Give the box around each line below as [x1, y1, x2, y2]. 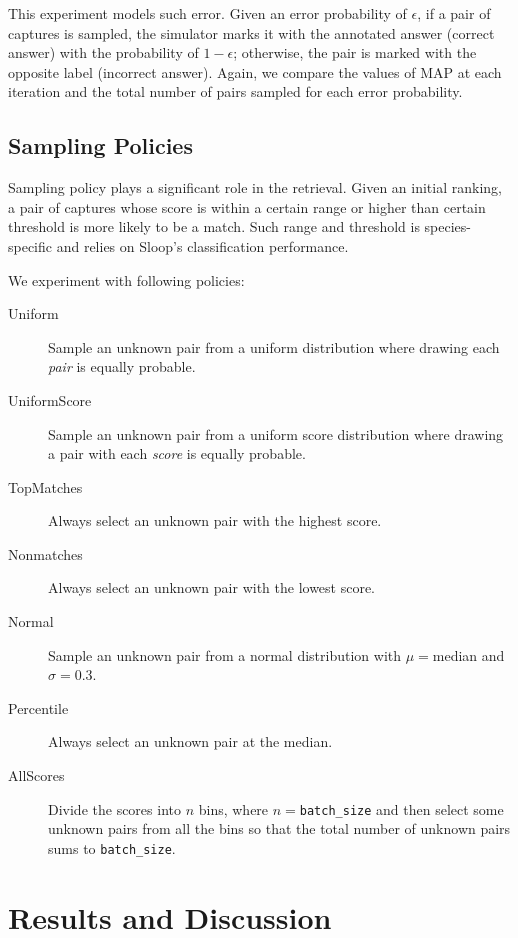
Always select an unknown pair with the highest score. [48, 510, 382, 531]
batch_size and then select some [299, 798, 504, 819]
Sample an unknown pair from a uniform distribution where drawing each [48, 336, 500, 357]
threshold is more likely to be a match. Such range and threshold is [8, 216, 420, 237]
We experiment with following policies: [8, 269, 245, 290]
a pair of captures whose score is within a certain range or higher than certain [8, 196, 486, 217]
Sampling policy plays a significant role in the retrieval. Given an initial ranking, [8, 177, 502, 198]
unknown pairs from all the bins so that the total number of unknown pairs [48, 818, 511, 839]
